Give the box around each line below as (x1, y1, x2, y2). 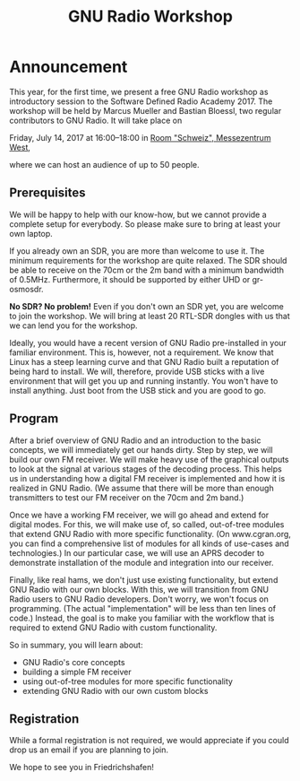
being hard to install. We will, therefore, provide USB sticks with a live (9, 366, 265, 377)
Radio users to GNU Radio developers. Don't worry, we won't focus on (9, 594, 269, 604)
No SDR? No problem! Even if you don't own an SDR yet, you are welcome (9, 300, 284, 311)
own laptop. (9, 228, 54, 239)
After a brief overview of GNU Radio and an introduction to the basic (9, 435, 261, 446)
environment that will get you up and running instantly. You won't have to (9, 375, 279, 386)
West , (9, 142, 31, 152)
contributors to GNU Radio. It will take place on (9, 115, 183, 126)
